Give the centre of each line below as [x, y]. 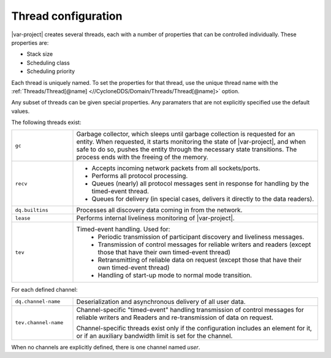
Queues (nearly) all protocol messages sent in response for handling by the [200, 184]
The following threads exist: [46, 122]
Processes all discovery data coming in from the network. [159, 210]
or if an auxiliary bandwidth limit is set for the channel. [154, 336]
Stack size [40, 54]
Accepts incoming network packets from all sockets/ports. [176, 168]
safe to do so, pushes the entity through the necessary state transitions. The [187, 149]
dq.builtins [32, 210]
